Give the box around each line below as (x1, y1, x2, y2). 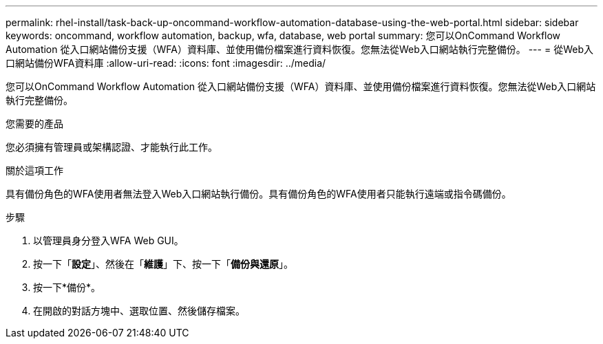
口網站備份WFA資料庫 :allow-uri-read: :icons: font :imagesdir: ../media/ (6, 57, 326, 69)
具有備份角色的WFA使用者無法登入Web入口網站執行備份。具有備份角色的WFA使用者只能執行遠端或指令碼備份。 (6, 188, 511, 200)
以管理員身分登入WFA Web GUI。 (33, 235, 184, 246)
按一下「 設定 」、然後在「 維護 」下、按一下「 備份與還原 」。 (33, 258, 293, 270)
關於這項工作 (6, 164, 63, 176)
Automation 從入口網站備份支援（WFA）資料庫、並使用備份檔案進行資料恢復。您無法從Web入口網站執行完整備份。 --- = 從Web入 (6, 43, 593, 55)
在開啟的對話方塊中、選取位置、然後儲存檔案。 (33, 305, 245, 316)
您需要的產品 (6, 118, 63, 129)
